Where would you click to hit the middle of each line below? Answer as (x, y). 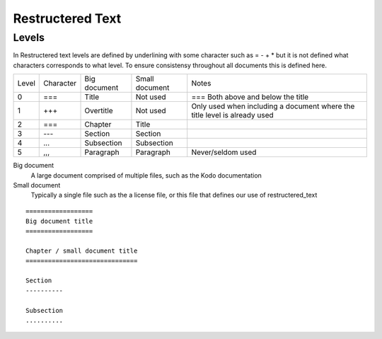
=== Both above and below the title (250, 97)
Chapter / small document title (82, 251)
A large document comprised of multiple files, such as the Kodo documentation (146, 175)
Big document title (59, 222)
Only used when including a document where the (273, 106)
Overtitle (99, 111)
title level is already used (232, 115)
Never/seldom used (224, 152)
